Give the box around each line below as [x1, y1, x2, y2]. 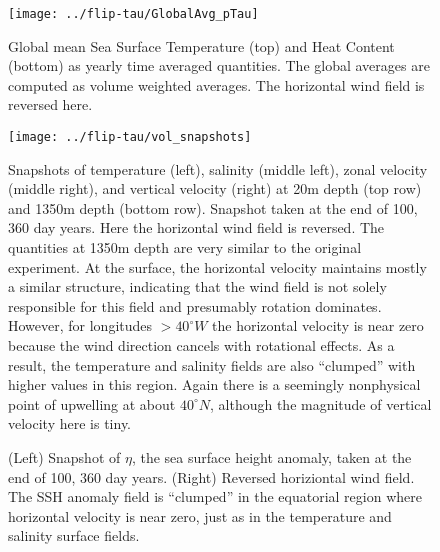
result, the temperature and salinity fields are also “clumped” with [8, 354, 416, 375]
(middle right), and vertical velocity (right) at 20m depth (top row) [8, 178, 422, 199]
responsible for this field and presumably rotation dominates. [8, 295, 382, 316]
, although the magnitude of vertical [210, 393, 432, 414]
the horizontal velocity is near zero [212, 315, 424, 336]
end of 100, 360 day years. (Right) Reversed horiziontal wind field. [8, 466, 415, 487]
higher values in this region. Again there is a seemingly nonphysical [8, 374, 421, 395]
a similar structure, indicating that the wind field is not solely [8, 276, 387, 297]
